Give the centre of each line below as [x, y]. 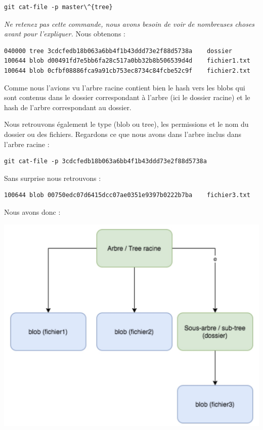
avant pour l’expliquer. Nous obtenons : [65, 34]
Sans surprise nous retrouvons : [53, 178]
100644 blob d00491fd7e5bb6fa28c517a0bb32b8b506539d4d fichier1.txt [127, 61]
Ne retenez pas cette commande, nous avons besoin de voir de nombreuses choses [129, 23]
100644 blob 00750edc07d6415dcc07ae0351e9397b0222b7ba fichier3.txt [127, 195]
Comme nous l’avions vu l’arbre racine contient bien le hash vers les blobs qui [125, 87]
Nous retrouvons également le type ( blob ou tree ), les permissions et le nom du [126, 124]
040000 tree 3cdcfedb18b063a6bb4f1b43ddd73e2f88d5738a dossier [118, 51]
